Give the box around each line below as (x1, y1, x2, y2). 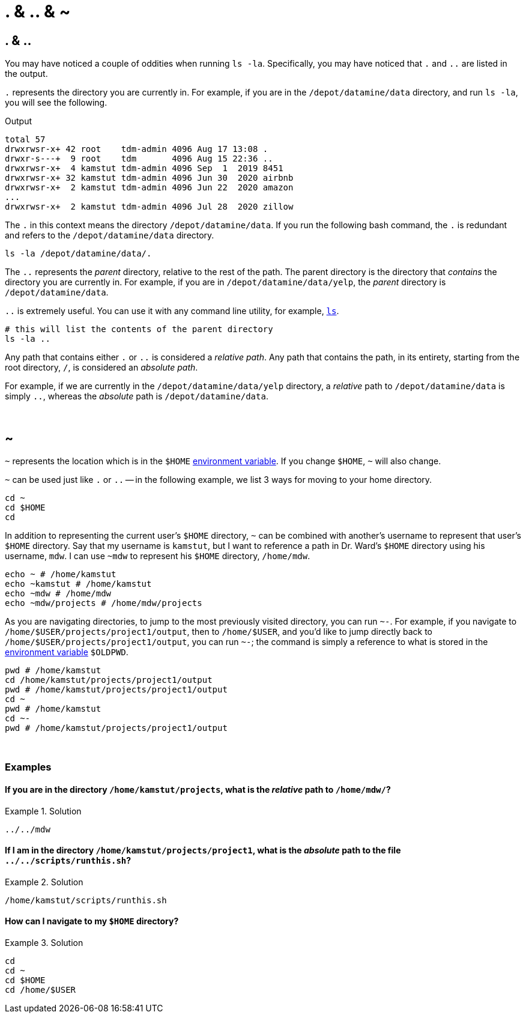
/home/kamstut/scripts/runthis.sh (5, 895, 167, 905)
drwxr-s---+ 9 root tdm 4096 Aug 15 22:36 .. (5, 154, 273, 164)
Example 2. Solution (5, 876, 83, 887)
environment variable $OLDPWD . (5, 647, 128, 658)
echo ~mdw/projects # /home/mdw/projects (5, 598, 202, 608)
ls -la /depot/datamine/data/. (5, 249, 152, 259)
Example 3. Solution (5, 938, 83, 948)
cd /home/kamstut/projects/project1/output (5, 675, 213, 685)
